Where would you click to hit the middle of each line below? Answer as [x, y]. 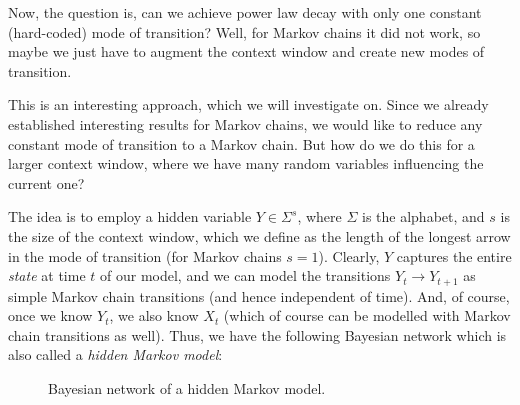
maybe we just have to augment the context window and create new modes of [246, 51]
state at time [47, 275]
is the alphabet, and [423, 216]
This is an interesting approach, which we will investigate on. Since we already [248, 104]
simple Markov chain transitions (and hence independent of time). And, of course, [259, 295]
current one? [46, 182]
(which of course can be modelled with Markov [367, 315]
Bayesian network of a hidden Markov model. [187, 387]
